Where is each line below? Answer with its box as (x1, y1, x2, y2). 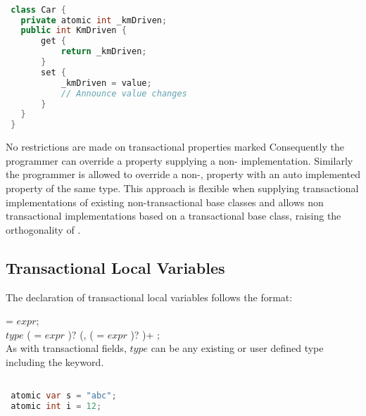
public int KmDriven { (20, 25, 127, 36)
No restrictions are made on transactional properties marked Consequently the (6, 139, 344, 154)
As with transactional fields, (6, 341, 127, 355)
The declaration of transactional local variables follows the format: (6, 289, 293, 304)
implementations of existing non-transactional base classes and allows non (6, 194, 324, 209)
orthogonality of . (6, 222, 81, 237)
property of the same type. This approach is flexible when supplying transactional (6, 180, 359, 195)
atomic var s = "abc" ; (11, 391, 117, 401)
